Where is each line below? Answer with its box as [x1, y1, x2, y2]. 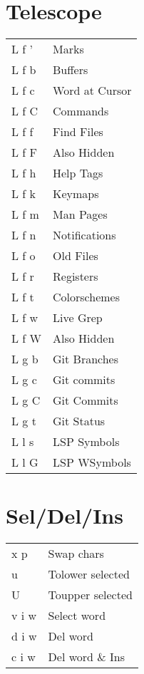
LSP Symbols [53, 433, 120, 450]
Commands [53, 103, 109, 120]
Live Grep [53, 309, 103, 326]
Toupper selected [48, 586, 133, 603]
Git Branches [53, 351, 119, 368]
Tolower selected [48, 566, 130, 583]
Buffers [53, 61, 88, 78]
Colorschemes [53, 289, 120, 306]
